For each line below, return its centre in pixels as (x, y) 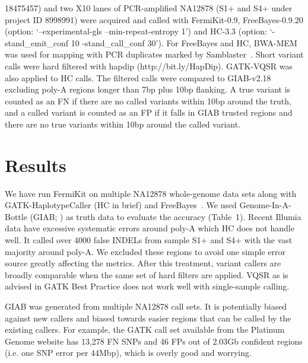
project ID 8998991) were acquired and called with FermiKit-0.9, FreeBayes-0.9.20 (154, 19)
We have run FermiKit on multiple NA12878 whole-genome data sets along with (151, 193)
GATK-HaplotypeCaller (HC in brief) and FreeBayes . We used (121, 205)
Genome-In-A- (265, 205)
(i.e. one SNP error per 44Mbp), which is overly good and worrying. (128, 353)
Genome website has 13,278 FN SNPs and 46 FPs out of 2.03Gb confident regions (154, 341)
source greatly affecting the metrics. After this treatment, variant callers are (143, 263)
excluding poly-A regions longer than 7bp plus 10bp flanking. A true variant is (148, 89)
